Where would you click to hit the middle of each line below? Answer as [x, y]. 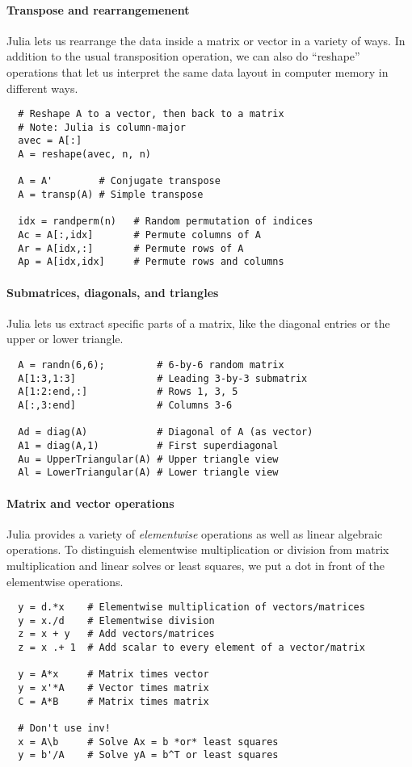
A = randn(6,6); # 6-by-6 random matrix [151, 365]
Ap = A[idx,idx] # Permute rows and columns [151, 262]
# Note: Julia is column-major [102, 127]
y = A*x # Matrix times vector [114, 675]
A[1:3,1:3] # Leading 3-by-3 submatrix [163, 378]
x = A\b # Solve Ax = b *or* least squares [148, 742]
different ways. [42, 88]
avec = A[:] [50, 141]
